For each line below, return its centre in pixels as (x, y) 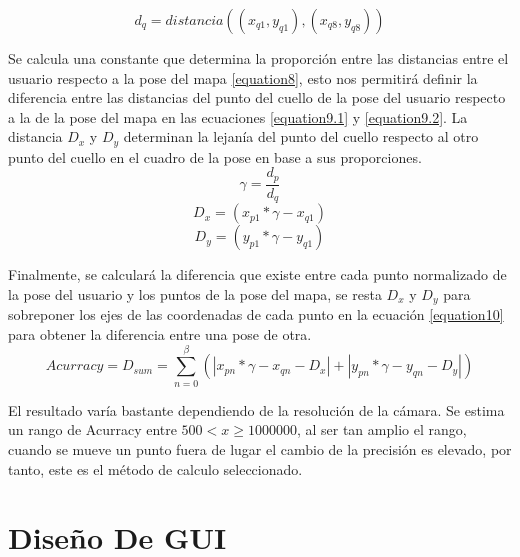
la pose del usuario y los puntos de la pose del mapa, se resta (195, 293)
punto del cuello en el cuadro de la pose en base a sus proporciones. (215, 156)
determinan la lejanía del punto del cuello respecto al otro (301, 136)
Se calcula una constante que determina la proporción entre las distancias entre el (258, 58)
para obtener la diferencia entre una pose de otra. (160, 334)
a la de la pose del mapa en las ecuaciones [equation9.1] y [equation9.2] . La (238, 116)
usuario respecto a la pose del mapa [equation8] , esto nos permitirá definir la (243, 77)
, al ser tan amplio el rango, (381, 429)
